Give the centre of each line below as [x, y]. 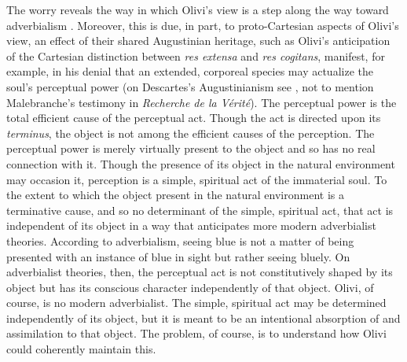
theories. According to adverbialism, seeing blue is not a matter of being [180, 240]
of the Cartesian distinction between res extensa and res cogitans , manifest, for [196, 55]
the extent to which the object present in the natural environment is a [175, 195]
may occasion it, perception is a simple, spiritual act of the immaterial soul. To [197, 179]
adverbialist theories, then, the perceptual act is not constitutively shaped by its [200, 272]
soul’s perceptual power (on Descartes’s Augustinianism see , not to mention [190, 86]
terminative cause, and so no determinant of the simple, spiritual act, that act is [200, 210]
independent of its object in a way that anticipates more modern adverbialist [191, 225]
